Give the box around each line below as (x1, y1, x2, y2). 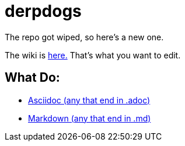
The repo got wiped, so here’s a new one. (5, 32, 164, 42)
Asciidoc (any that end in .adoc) (28, 95, 151, 105)
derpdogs (5, 1, 82, 21)
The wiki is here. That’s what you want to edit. (5, 50, 181, 60)
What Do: (5, 70, 60, 85)
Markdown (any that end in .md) (28, 113, 151, 123)
